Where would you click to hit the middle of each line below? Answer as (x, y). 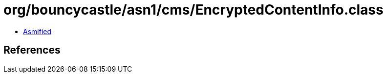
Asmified (37, 31)
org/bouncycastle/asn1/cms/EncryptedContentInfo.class (193, 10)
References (32, 50)
